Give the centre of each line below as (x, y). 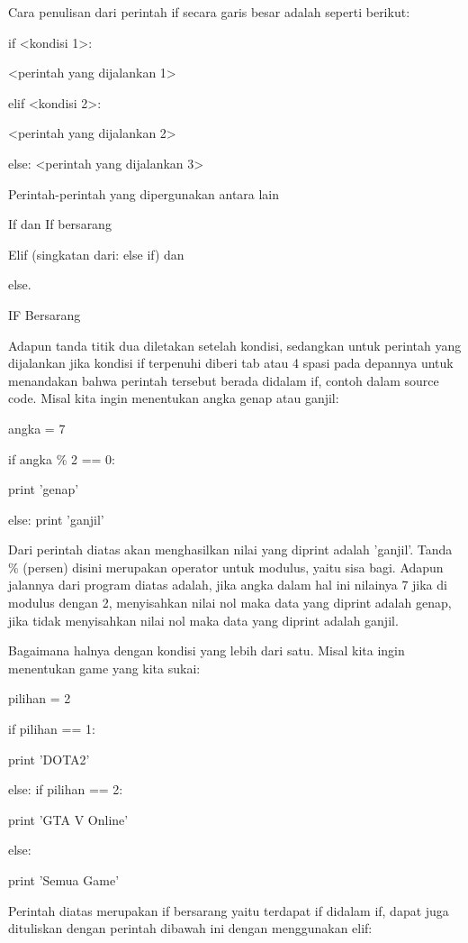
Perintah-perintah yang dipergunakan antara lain (144, 193)
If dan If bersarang (60, 224)
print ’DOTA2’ (49, 759)
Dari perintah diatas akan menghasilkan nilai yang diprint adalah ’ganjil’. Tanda (230, 549)
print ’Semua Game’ (64, 880)
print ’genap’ (44, 489)
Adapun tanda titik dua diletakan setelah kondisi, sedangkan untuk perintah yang (235, 345)
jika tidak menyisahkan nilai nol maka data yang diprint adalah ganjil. (203, 620)
